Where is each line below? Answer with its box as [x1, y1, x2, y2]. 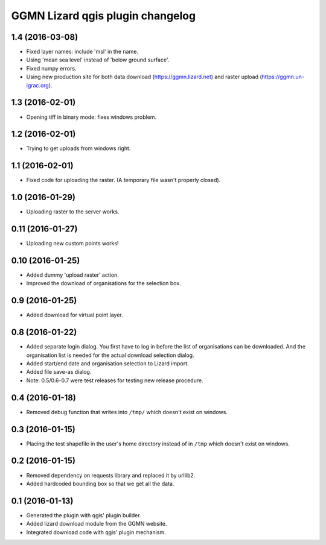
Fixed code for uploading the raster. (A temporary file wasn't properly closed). [26, 177, 221, 184]
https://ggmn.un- [261, 73, 305, 81]
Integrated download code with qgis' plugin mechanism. [26, 528, 166, 536]
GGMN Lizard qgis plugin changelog [11, 9, 196, 22]
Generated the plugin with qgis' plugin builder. [26, 511, 141, 518]
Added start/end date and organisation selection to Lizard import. [26, 360, 190, 367]
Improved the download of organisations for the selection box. [26, 280, 181, 287]
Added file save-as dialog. [26, 368, 92, 376]
